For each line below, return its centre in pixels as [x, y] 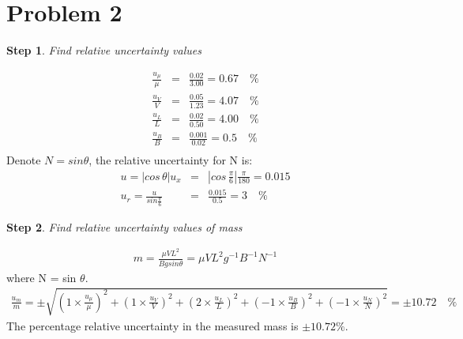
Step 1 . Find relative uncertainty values [104, 50]
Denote [24, 159]
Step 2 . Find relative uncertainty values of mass [124, 226]
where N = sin [41, 277]
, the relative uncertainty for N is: [171, 159]
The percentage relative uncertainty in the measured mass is [152, 325]
